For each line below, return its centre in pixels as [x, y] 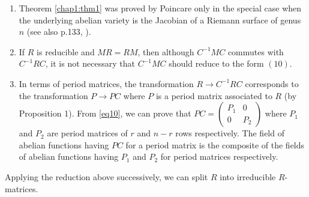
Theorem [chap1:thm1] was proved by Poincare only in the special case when [160, 8]
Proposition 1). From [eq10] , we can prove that [105, 113]
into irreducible [248, 176]
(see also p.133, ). [59, 32]
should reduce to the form [216, 63]
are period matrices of [87, 133]
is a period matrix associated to [214, 95]
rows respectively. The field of [230, 133]
